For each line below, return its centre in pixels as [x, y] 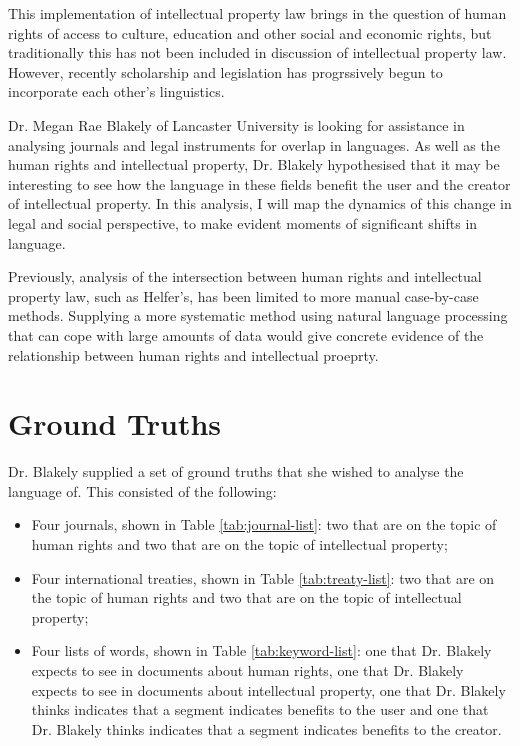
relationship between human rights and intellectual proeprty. [193, 354]
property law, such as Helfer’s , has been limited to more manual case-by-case [243, 295]
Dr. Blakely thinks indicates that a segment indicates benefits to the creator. [266, 728]
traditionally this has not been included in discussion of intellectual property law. [257, 52]
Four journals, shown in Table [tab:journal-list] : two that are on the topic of [264, 524]
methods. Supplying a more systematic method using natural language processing [258, 315]
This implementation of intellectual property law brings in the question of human [257, 13]
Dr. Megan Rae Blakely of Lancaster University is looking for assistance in [236, 124]
